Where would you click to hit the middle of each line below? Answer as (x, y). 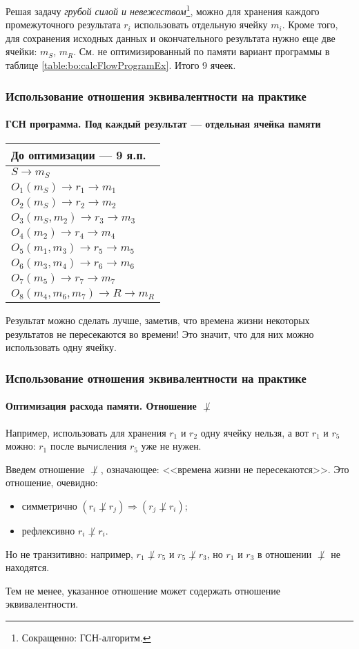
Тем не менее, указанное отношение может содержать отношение (143, 590)
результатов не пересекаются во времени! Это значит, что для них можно (160, 333)
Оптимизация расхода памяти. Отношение (101, 406)
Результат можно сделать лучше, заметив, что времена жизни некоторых (158, 320)
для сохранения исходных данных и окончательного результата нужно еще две (171, 38)
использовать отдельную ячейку (201, 24)
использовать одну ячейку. (61, 347)
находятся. (28, 567)
